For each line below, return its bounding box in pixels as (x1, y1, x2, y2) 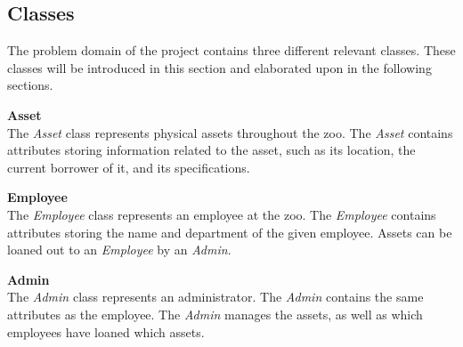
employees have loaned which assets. (7, 322, 205, 341)
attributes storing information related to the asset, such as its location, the (7, 141, 416, 159)
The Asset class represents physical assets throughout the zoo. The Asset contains (7, 123, 453, 141)
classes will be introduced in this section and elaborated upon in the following (7, 58, 432, 77)
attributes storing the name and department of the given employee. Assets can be (7, 222, 452, 241)
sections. (7, 76, 53, 94)
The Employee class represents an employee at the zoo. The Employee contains (7, 205, 436, 223)
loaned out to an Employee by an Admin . (7, 240, 231, 259)
